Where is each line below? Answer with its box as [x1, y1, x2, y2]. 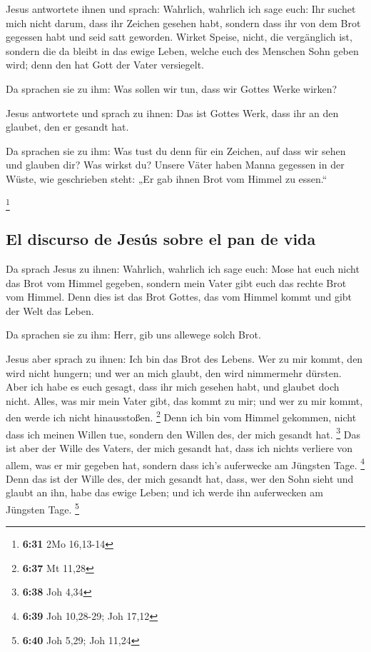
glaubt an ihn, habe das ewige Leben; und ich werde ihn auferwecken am [6, 485, 323, 500]
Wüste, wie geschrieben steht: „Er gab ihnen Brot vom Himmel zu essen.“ [6, 171, 327, 186]
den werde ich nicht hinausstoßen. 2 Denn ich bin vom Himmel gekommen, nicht [6, 408, 357, 425]
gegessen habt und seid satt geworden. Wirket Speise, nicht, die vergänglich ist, [6, 29, 352, 44]
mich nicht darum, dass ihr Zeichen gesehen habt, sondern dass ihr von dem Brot [6, 15, 361, 30]
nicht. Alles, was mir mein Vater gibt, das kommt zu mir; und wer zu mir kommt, [6, 393, 363, 408]
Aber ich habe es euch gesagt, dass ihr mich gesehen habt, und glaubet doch [6, 379, 340, 394]
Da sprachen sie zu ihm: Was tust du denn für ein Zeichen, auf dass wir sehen [6, 143, 346, 158]
